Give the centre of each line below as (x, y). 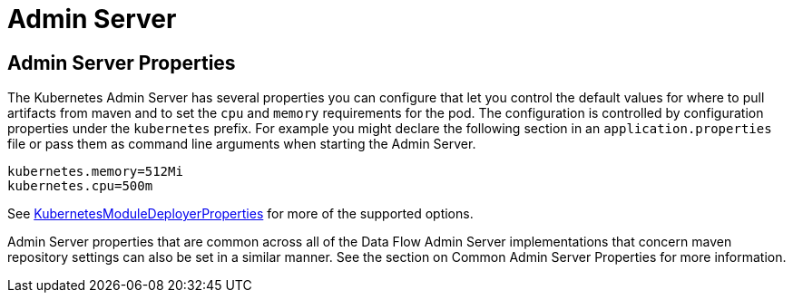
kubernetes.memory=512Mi (95, 172)
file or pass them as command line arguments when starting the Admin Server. (242, 144)
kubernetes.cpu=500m (80, 186)
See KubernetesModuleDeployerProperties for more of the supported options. (240, 214)
